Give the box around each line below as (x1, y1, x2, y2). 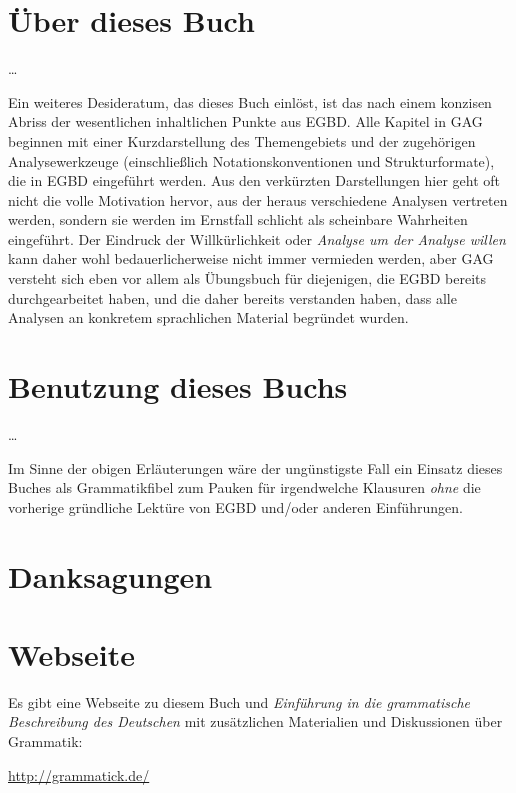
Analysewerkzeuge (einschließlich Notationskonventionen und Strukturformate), (8, 150, 495, 171)
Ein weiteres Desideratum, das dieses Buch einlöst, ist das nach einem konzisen (8, 91, 492, 112)
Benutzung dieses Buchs (8, 366, 348, 407)
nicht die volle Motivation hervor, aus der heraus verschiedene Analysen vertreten (8, 189, 508, 210)
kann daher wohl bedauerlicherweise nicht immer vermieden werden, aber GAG (8, 248, 494, 269)
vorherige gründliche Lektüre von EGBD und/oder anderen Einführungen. (8, 496, 463, 517)
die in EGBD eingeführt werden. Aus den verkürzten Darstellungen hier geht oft (8, 170, 501, 191)
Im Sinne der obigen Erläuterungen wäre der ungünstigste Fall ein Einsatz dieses (8, 457, 503, 478)
